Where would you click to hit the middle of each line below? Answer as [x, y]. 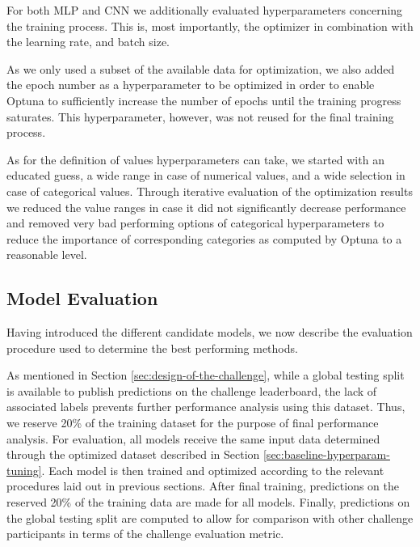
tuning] [24, 470]
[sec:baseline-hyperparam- [326, 454]
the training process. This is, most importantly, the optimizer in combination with [210, 25]
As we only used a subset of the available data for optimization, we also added [201, 68]
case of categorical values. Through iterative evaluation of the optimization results [210, 191]
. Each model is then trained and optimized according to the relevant [213, 470]
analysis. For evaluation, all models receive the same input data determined [193, 438]
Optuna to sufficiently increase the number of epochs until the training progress [204, 100]
